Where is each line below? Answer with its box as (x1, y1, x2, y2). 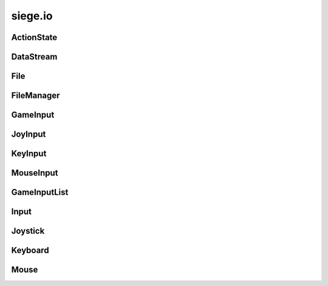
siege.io (11, 9, 53, 22)
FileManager (11, 90, 60, 101)
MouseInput (11, 168, 58, 179)
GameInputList (11, 187, 69, 197)
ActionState (11, 32, 58, 43)
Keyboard (11, 245, 49, 256)
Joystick (11, 226, 45, 236)
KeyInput (11, 149, 47, 159)
